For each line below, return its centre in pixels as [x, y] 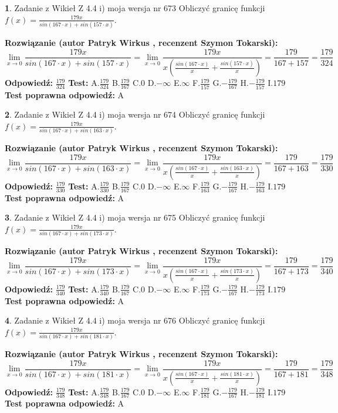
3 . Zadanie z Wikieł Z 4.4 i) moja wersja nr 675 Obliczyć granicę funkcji [135, 217]
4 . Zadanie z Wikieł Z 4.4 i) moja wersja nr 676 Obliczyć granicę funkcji [135, 320]
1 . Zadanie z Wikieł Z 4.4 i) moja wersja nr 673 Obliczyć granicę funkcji [135, 8]
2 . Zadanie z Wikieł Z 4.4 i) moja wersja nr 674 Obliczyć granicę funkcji [135, 114]
